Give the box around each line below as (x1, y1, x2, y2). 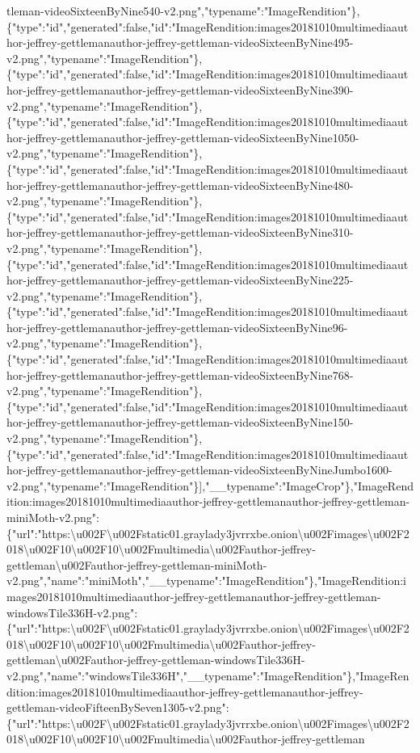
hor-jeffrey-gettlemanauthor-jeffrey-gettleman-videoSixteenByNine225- (6, 271, 354, 288)
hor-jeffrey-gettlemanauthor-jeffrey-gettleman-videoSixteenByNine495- (6, 34, 354, 51)
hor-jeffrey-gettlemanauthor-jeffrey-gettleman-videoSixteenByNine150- (6, 414, 354, 431)
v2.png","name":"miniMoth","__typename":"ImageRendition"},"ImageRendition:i (6, 572, 406, 589)
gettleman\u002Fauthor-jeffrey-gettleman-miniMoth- (6, 556, 267, 573)
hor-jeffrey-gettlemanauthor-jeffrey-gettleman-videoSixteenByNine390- (6, 81, 354, 98)
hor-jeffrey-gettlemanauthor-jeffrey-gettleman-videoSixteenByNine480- (6, 176, 354, 193)
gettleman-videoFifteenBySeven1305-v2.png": (6, 699, 229, 716)
